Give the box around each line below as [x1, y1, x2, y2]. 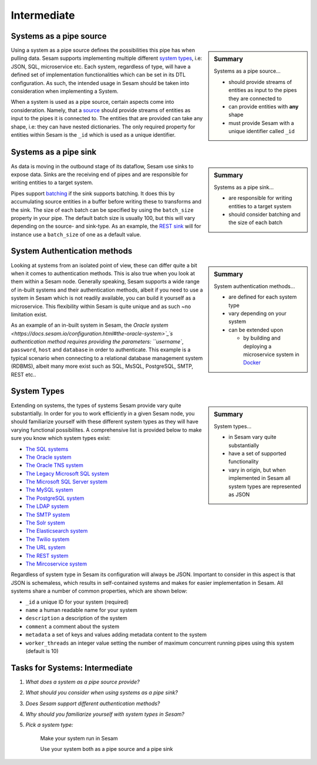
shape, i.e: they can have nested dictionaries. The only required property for [11, 123, 195, 130]
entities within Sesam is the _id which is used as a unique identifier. [11, 131, 176, 138]
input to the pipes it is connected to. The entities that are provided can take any [11, 115, 203, 122]
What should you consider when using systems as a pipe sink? [25, 689, 178, 696]
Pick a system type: [25, 722, 73, 729]
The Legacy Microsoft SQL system [25, 470, 110, 477]
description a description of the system [25, 615, 127, 622]
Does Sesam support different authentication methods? [25, 700, 160, 707]
